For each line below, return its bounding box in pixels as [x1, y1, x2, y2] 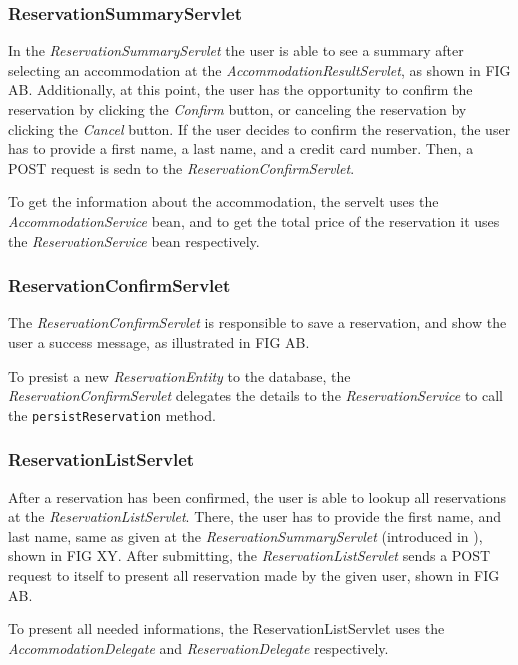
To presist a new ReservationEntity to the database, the [8, 365, 351, 386]
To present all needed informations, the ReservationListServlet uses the [8, 618, 445, 639]
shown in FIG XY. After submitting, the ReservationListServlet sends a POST [8, 545, 491, 566]
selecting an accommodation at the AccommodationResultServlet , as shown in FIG [8, 59, 511, 80]
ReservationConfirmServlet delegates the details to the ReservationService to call [8, 385, 503, 406]
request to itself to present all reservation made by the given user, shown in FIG [8, 565, 500, 585]
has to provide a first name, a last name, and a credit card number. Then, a [8, 138, 474, 159]
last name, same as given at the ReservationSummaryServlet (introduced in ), [8, 525, 483, 546]
